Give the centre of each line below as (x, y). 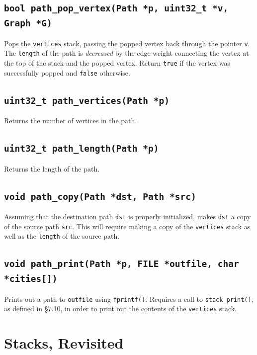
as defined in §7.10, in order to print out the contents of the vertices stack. (121, 309)
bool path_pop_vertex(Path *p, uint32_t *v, (116, 8)
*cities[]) (31, 279)
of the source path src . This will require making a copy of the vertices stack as (127, 226)
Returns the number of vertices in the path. (71, 121)
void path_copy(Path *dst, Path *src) (100, 196)
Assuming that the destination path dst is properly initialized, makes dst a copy (128, 216)
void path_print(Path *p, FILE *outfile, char (122, 264)
